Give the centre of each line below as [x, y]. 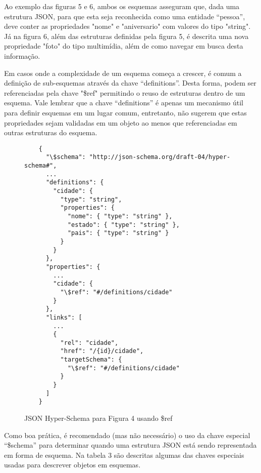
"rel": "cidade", [89, 343]
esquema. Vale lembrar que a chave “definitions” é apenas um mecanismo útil [124, 103]
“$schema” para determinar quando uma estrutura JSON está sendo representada [130, 445]
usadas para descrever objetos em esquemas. [72, 465]
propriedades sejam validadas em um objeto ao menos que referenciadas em [121, 122]
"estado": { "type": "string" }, [123, 225]
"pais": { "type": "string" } [118, 233]
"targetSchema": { [91, 360]
